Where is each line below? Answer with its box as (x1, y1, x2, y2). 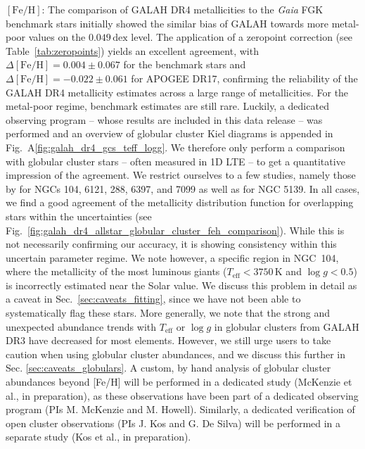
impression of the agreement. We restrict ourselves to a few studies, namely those (6, 167, 356, 182)
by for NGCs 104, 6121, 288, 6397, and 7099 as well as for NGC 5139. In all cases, (6, 181, 360, 196)
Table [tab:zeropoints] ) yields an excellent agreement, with (6, 43, 259, 58)
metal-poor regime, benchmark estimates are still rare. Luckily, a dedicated (6, 99, 329, 113)
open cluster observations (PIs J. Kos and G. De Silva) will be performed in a (6, 415, 341, 430)
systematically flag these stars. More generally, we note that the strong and (6, 305, 331, 320)
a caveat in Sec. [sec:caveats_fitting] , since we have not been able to (6, 291, 301, 306)
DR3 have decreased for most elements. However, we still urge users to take (6, 333, 331, 348)
